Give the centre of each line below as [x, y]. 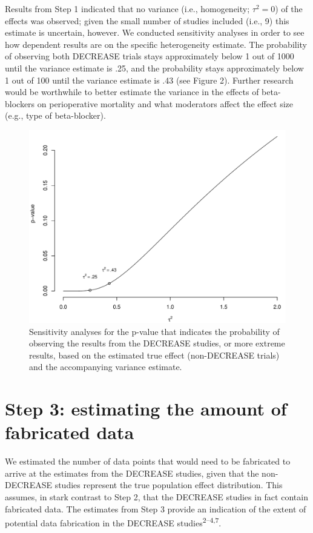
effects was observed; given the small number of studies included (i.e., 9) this [147, 20]
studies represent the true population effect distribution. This [169, 485]
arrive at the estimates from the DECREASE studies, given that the [132, 473]
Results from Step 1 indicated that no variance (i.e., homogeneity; [127, 8]
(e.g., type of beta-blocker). [55, 115]
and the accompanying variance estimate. [106, 367]
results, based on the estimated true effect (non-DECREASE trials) [154, 355]
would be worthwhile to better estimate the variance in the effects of [132, 92]
